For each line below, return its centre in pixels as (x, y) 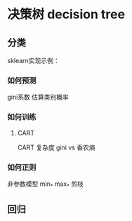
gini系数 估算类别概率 (38, 97)
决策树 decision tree (66, 14)
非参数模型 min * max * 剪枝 (46, 185)
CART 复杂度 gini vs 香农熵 (57, 147)
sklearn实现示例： (33, 61)
